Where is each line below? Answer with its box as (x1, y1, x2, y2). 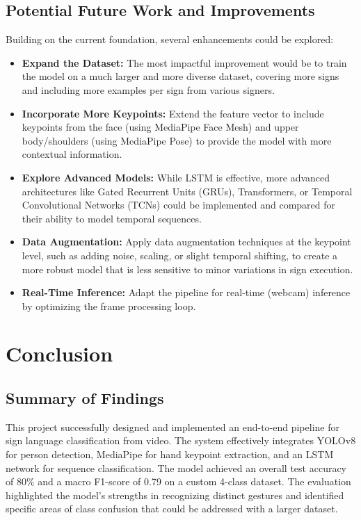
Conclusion (6, 339, 113, 368)
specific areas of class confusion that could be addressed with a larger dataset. (6, 501, 338, 516)
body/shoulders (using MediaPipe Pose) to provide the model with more (22, 133, 332, 147)
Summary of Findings (6, 387, 164, 409)
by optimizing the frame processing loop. (22, 298, 196, 313)
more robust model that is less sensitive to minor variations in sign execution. (22, 261, 353, 276)
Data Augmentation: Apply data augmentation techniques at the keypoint (22, 234, 351, 249)
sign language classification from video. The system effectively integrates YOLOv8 (6, 433, 356, 448)
